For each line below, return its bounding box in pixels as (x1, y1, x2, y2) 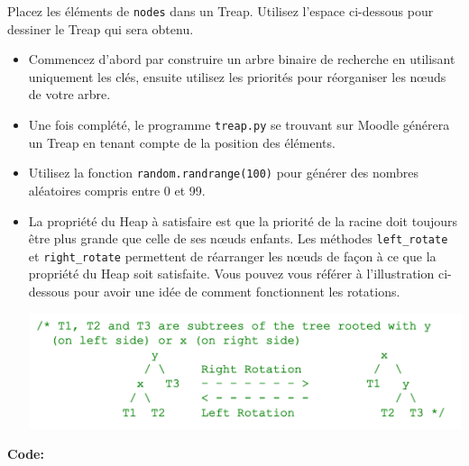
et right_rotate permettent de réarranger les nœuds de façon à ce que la (28, 246, 437, 265)
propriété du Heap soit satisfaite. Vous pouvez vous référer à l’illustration (28, 264, 435, 283)
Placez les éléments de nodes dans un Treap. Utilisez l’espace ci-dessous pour (7, 2, 434, 20)
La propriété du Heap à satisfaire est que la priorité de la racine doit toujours (28, 211, 458, 230)
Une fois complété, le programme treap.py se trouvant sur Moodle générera (28, 115, 450, 134)
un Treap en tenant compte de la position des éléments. (28, 132, 336, 151)
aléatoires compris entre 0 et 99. (28, 180, 206, 199)
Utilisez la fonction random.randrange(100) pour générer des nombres (28, 163, 419, 182)
